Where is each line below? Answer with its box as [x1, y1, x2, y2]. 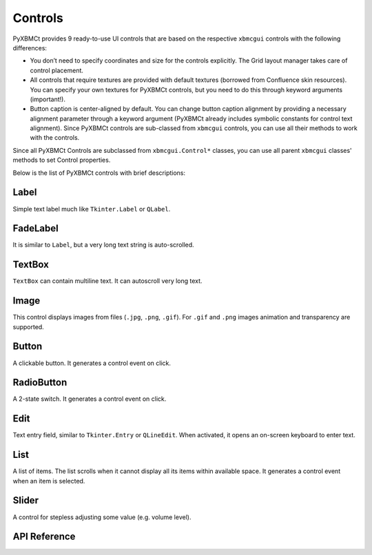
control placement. [30, 66, 84, 74]
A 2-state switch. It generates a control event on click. [12, 395, 167, 403]
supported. [12, 322, 44, 331]
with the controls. [30, 134, 80, 142]
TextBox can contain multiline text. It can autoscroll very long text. [12, 277, 203, 285]
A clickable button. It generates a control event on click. [12, 359, 172, 367]
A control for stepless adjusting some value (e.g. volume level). [12, 513, 192, 521]
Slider [12, 494, 39, 506]
